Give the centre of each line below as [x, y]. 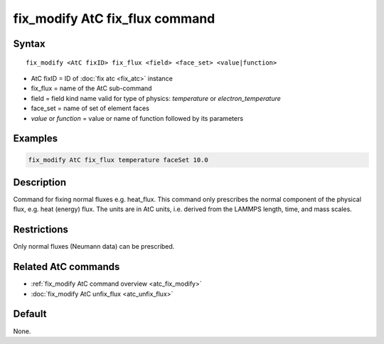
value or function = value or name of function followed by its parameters [137, 118]
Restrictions [41, 230]
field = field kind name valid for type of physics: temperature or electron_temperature [156, 98]
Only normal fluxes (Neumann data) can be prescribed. [94, 247]
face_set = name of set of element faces [90, 108]
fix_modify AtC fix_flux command [114, 18]
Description [40, 182]
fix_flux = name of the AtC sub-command [91, 88]
